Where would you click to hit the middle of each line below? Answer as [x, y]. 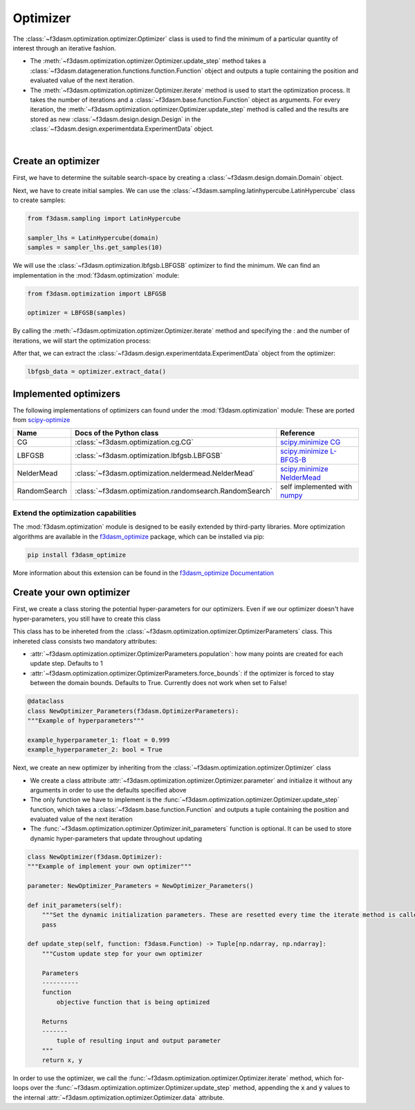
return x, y [62, 1060]
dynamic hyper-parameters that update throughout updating [116, 838]
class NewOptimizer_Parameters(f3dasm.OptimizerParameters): [133, 711]
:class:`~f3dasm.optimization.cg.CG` [134, 442]
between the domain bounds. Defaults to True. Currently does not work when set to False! [158, 683]
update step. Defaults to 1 [66, 664]
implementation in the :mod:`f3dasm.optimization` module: [96, 275]
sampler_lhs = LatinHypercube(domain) [93, 238]
